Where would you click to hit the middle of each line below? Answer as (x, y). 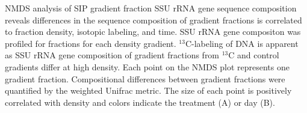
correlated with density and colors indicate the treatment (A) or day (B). (140, 102)
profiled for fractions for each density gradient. (91, 43)
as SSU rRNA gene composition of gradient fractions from (112, 55)
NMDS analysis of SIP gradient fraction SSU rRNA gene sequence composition (151, 8)
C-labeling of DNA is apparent (242, 43)
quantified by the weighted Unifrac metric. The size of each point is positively (148, 90)
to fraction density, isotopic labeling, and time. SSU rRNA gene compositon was (153, 32)
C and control (254, 55)
